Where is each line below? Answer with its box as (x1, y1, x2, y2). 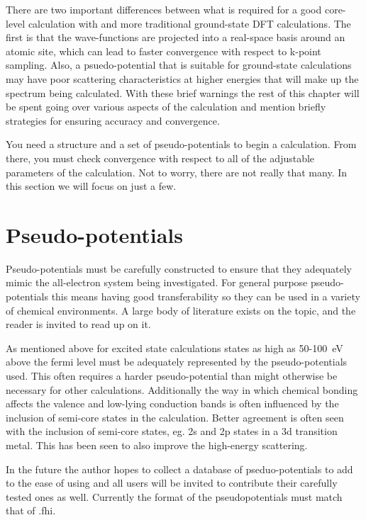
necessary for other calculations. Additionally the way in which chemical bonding (6, 382, 358, 397)
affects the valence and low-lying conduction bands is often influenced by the (6, 396, 339, 411)
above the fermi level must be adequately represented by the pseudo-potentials (6, 354, 348, 369)
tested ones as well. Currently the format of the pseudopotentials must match (6, 489, 343, 504)
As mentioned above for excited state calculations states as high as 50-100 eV (6, 340, 343, 355)
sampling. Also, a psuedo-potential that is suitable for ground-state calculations (6, 57, 352, 72)
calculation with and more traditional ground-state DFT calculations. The (28, 16, 351, 30)
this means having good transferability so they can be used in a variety (51, 289, 360, 304)
